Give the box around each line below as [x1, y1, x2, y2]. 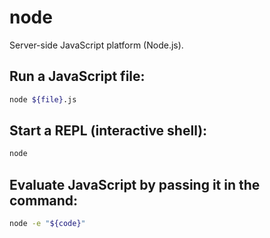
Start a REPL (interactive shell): [9, 122, 208, 140]
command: [9, 192, 79, 209]
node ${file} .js [9, 94, 77, 105]
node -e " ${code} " [9, 219, 86, 229]
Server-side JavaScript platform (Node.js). [9, 39, 184, 51]
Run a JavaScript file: [9, 68, 146, 85]
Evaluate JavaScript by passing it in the [9, 176, 261, 193]
